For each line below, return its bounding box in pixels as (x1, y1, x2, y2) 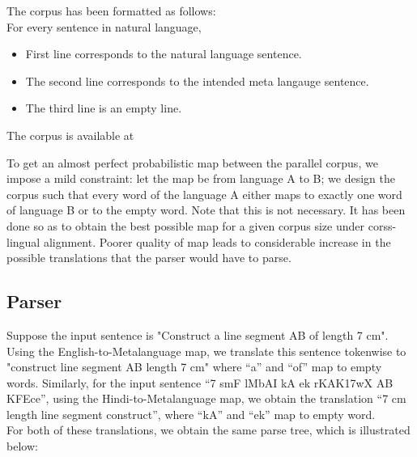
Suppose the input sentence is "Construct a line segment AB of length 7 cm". (6, 326, 389, 343)
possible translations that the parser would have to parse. (6, 249, 291, 266)
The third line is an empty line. (25, 99, 182, 116)
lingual (6, 233, 40, 250)
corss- (368, 217, 397, 234)
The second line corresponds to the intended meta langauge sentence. (25, 72, 369, 89)
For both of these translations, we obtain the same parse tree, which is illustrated (6, 421, 411, 438)
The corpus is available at (6, 126, 134, 143)
